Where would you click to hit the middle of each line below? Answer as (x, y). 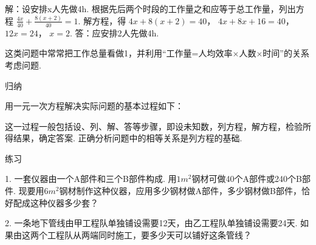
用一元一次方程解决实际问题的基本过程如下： (94, 106)
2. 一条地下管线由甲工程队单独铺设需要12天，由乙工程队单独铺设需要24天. (151, 223)
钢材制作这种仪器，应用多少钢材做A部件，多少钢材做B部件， (180, 191)
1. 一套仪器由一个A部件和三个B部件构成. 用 (91, 179)
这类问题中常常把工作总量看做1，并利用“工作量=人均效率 (119, 53)
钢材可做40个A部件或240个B (247, 179)
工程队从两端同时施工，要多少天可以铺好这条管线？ (149, 234)
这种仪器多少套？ (64, 202)
